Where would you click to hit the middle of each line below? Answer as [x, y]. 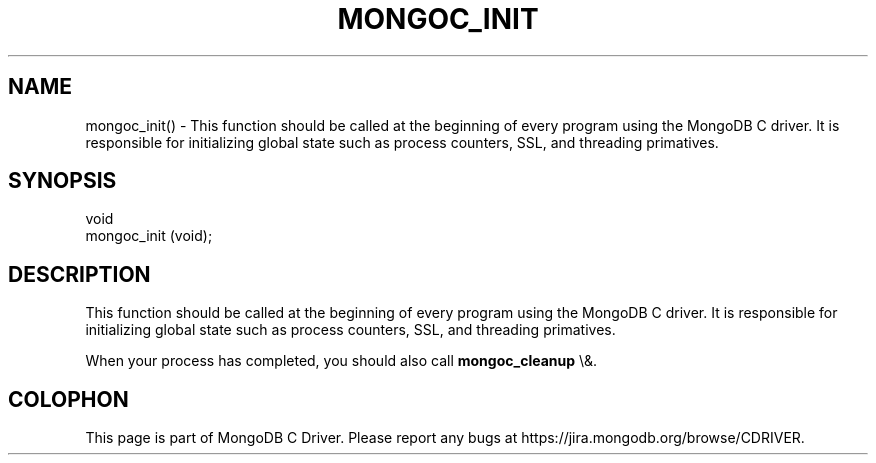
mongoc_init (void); [149, 236]
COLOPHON [68, 399]
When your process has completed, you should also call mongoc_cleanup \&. [341, 361]
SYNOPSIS [62, 181]
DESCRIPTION [79, 274]
